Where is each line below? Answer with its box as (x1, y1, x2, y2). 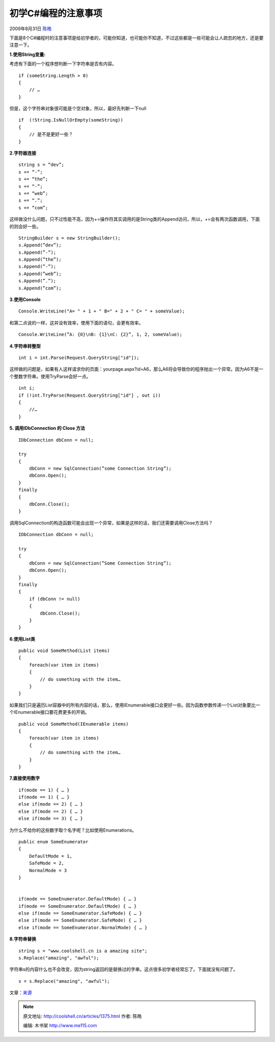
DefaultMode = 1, (29, 853, 72, 859)
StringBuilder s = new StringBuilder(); (18, 235, 121, 241)
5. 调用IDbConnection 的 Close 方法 (9, 425, 85, 431)
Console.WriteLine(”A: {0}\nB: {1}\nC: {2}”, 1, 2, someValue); (18, 332, 183, 337)
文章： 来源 (9, 989, 32, 996)
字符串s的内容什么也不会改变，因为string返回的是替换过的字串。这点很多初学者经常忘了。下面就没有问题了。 (9, 966, 238, 973)
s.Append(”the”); (18, 257, 62, 262)
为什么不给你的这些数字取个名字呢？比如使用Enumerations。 (9, 827, 137, 833)
